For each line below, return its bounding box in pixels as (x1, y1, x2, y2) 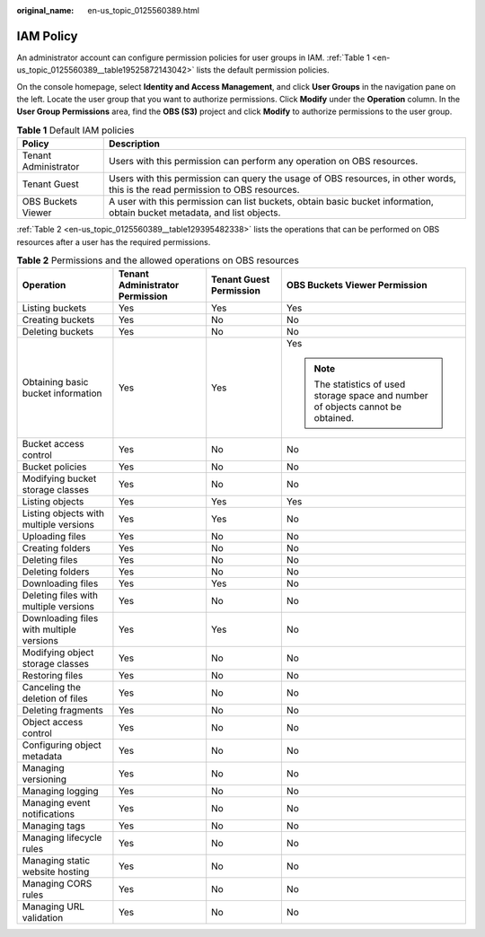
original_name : (16, 5, 75, 15)
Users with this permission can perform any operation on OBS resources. (109, 155, 419, 168)
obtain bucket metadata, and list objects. (109, 206, 281, 219)
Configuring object (22, 739, 102, 751)
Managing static (22, 854, 91, 867)
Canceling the (22, 681, 81, 694)
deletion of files (22, 692, 89, 705)
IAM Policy (16, 28, 78, 44)
